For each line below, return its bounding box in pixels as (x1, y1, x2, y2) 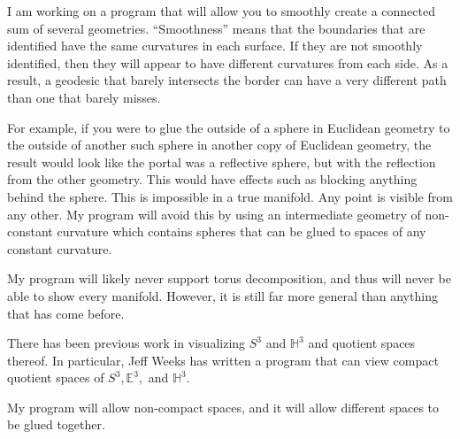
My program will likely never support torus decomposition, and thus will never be (7, 269, 451, 288)
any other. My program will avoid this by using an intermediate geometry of (7, 204, 421, 223)
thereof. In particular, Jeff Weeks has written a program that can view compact (7, 350, 439, 369)
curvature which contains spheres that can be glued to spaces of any (57, 222, 426, 241)
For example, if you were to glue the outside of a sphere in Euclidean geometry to (7, 118, 450, 136)
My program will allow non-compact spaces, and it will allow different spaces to (7, 397, 440, 416)
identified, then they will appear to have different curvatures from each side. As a (7, 53, 448, 72)
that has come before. (7, 304, 125, 322)
